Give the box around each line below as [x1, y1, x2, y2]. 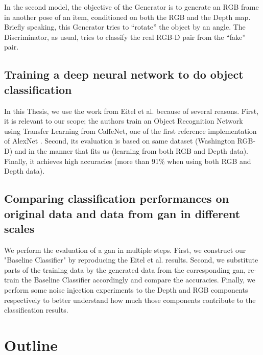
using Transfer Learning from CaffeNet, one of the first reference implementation [4, 125, 257, 136]
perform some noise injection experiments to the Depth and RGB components [4, 285, 248, 295]
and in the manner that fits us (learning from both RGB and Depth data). [14, 145, 248, 156]
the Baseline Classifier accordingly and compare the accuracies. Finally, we [21, 274, 255, 285]
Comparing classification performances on [4, 191, 229, 206]
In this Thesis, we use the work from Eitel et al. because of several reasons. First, [4, 105, 259, 116]
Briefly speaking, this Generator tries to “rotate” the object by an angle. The [4, 21, 246, 32]
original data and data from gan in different [4, 205, 241, 221]
